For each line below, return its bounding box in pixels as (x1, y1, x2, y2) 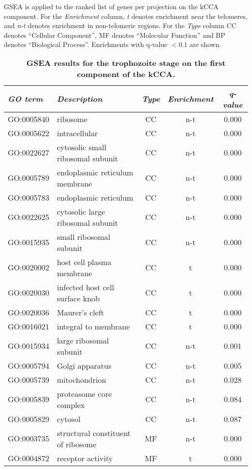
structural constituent (57, 427, 131, 439)
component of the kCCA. (77, 68, 175, 79)
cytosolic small (57, 141, 107, 153)
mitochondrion (57, 374, 106, 385)
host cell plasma (57, 256, 111, 267)
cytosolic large (57, 205, 105, 217)
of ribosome (57, 438, 96, 450)
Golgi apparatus (57, 360, 111, 371)
